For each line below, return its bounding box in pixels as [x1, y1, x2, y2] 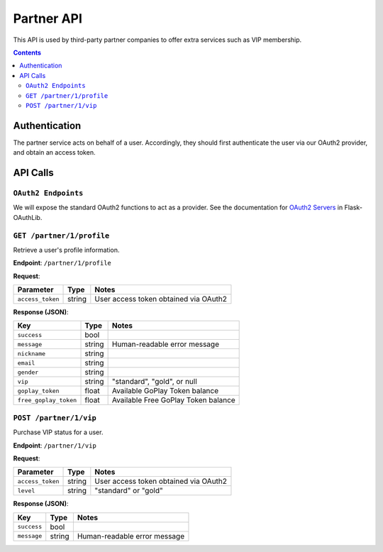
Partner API [13, 11, 83, 26]
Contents [13, 48, 42, 57]
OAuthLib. [13, 213, 43, 221]
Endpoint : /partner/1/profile [13, 259, 111, 267]
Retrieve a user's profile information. [13, 245, 120, 254]
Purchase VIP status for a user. [13, 428, 104, 436]
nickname [17, 350, 46, 358]
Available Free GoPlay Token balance [111, 395, 235, 405]
